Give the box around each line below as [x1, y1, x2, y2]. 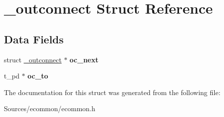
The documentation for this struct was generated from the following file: [4, 87, 221, 97]
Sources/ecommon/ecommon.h [4, 103, 95, 114]
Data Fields [4, 31, 64, 46]
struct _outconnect [4, 54, 62, 64]
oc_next [69, 54, 99, 64]
